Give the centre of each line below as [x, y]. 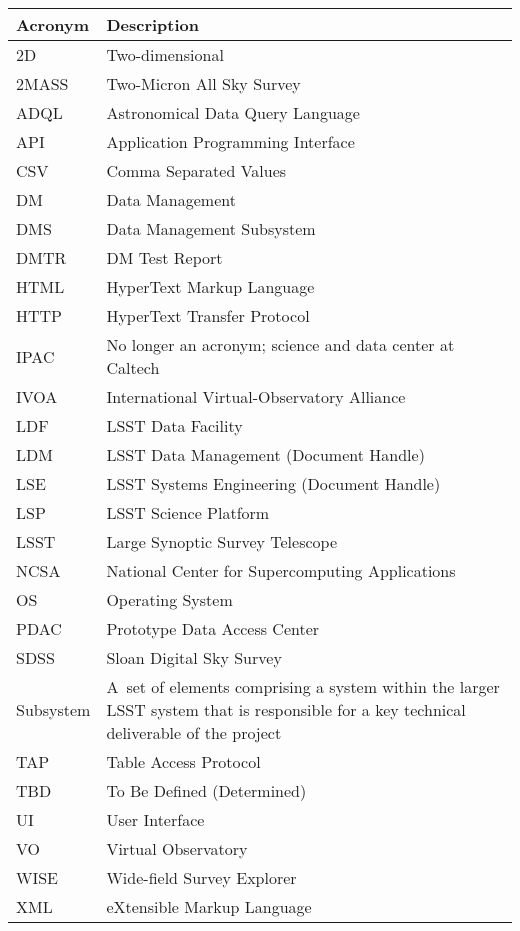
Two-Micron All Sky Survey [203, 83]
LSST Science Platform [188, 512]
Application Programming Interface [230, 141]
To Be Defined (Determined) [206, 790]
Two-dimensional [165, 54]
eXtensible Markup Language [209, 906]
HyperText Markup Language [210, 286]
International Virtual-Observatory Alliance [256, 396]
